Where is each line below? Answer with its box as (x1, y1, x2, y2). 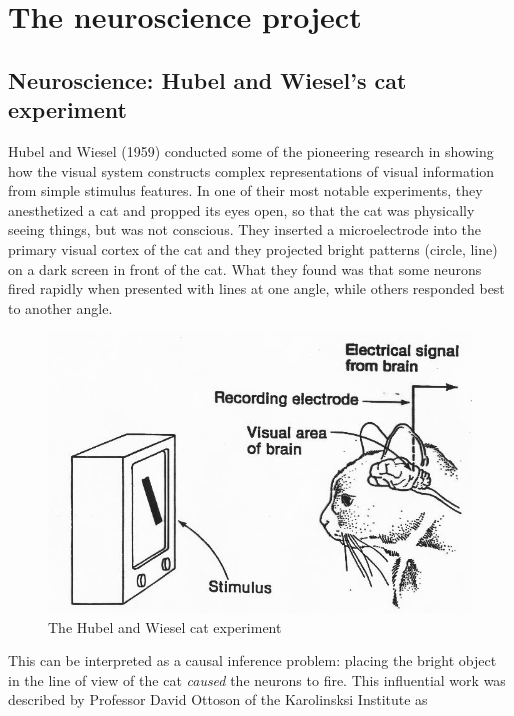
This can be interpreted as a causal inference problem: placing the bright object (8, 650, 497, 671)
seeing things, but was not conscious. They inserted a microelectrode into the (8, 219, 482, 240)
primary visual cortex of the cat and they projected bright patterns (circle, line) (8, 238, 498, 259)
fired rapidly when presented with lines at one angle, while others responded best (8, 278, 505, 299)
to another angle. (8, 297, 113, 318)
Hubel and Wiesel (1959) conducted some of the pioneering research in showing (8, 140, 494, 161)
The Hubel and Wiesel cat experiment (48, 616, 282, 637)
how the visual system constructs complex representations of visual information (8, 160, 495, 181)
